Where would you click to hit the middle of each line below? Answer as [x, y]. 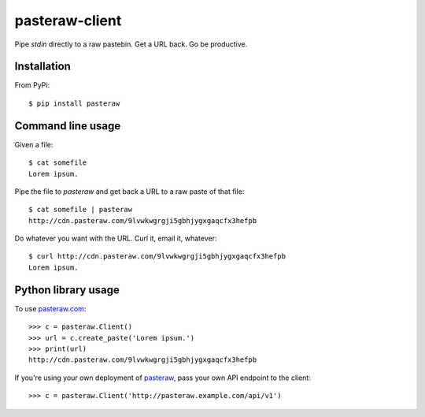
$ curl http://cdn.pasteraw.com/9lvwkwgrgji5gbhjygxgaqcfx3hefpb [157, 257]
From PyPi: [32, 85]
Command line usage [68, 126]
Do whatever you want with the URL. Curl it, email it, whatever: [116, 238]
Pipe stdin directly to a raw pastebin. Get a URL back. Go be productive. [131, 44]
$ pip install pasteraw [74, 103]
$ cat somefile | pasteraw [81, 210]
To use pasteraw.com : [50, 308]
